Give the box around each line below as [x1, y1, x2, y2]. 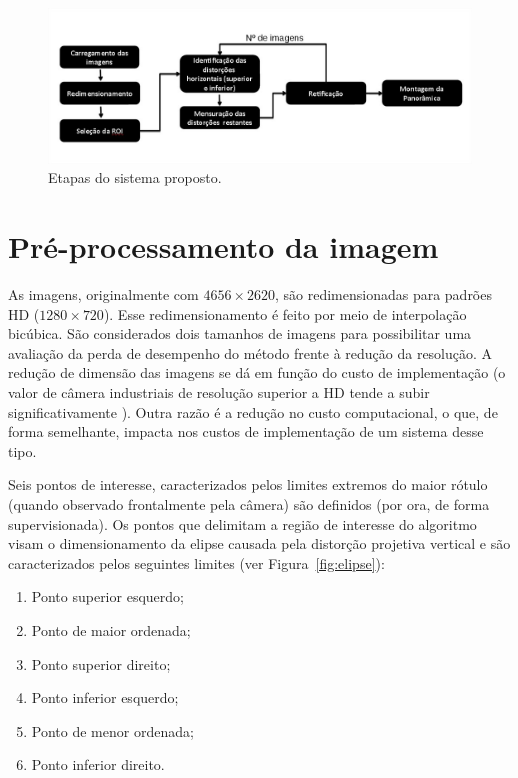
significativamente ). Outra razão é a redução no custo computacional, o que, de [8, 401, 498, 422]
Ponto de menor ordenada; [31, 720, 194, 741]
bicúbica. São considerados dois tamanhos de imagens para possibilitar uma [8, 323, 472, 344]
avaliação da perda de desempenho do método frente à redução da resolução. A [8, 342, 493, 363]
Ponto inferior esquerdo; [31, 687, 179, 708]
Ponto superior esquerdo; [31, 586, 184, 607]
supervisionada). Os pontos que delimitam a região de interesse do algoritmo [8, 513, 477, 534]
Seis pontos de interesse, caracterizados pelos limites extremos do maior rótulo [8, 474, 488, 495]
